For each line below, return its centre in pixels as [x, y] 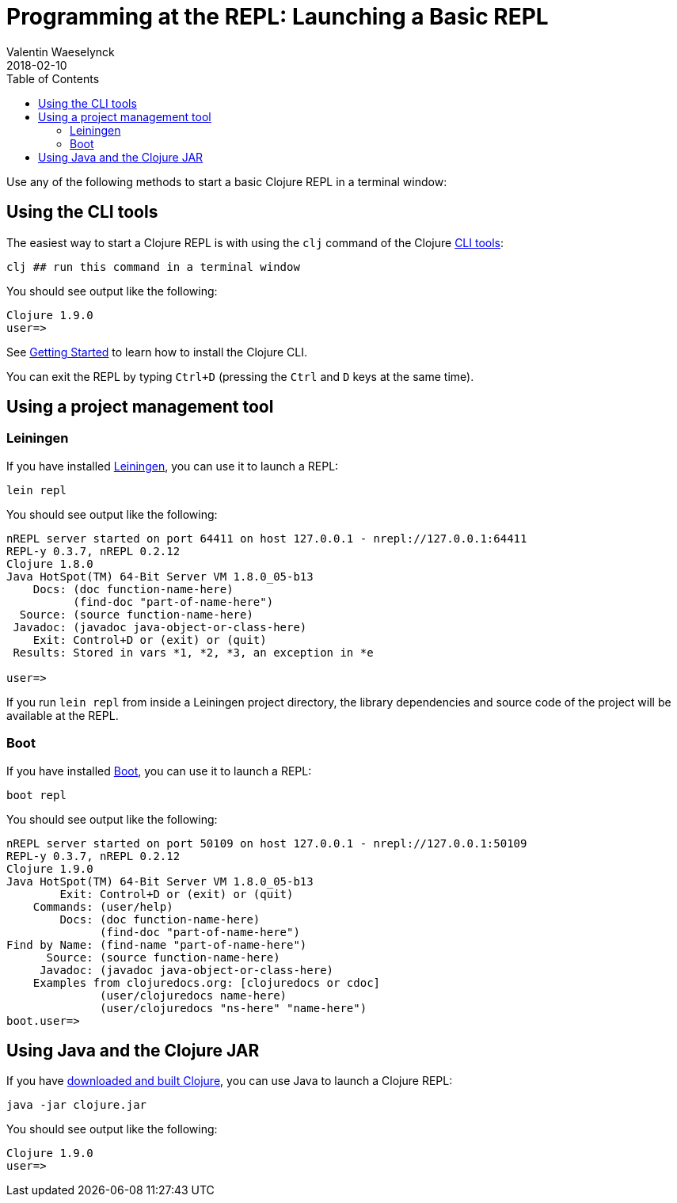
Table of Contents [53, 78]
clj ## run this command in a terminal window [153, 266]
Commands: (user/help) [103, 906]
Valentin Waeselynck [61, 51]
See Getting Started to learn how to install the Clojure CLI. [157, 352]
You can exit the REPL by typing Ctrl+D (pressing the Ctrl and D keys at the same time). [240, 376]
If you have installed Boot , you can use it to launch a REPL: [159, 771]
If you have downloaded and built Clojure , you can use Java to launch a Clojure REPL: [230, 1081]
